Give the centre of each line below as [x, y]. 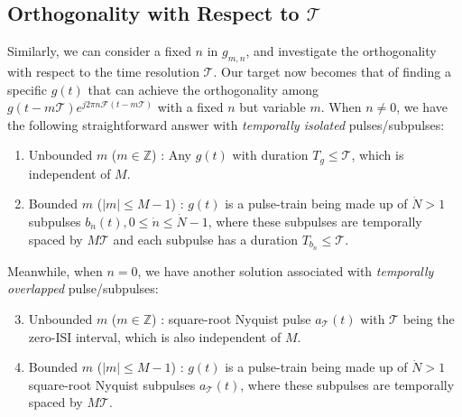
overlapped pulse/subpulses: [83, 288]
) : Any [171, 155]
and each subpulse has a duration [206, 239]
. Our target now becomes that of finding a [332, 71]
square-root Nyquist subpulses [112, 384]
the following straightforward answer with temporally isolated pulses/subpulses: [226, 124]
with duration [270, 155]
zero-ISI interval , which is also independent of [155, 336]
